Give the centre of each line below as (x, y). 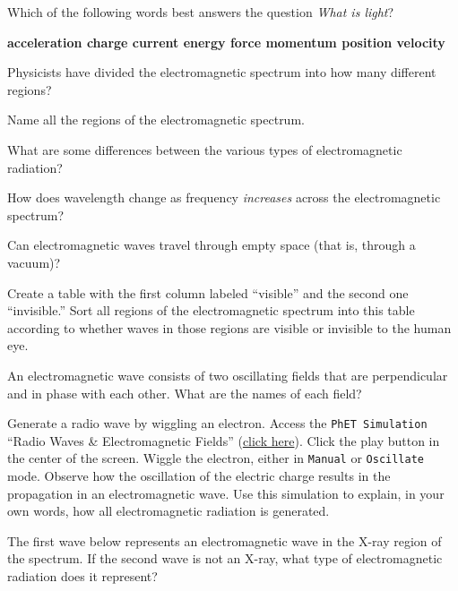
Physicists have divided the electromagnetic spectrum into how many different (222, 72)
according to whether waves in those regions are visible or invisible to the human (229, 327)
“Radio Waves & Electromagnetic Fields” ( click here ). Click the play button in (224, 440)
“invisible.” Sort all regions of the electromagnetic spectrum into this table (211, 310)
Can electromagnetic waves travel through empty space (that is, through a (212, 245)
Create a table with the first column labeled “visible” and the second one (208, 292)
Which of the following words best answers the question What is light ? (201, 12)
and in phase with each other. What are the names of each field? (185, 393)
